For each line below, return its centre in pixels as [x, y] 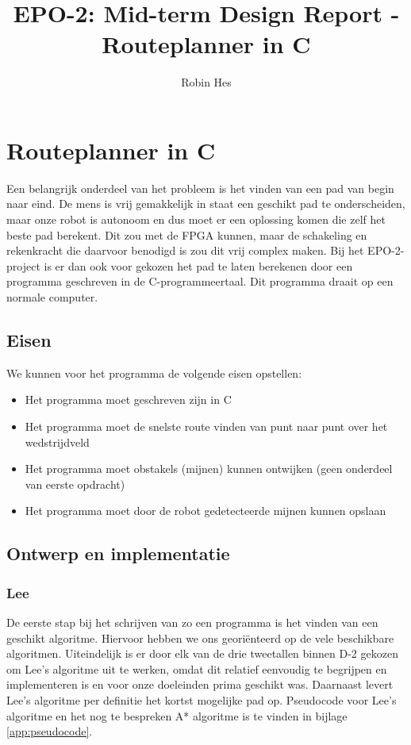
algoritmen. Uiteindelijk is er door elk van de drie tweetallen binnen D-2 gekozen [202, 653]
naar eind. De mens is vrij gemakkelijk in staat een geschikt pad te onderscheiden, [206, 204]
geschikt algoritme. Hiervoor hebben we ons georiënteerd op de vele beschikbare [200, 637]
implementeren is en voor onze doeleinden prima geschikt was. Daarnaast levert [200, 684]
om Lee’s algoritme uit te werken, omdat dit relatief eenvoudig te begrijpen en [197, 668]
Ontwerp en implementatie [118, 553]
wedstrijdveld [57, 442]
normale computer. [52, 297]
